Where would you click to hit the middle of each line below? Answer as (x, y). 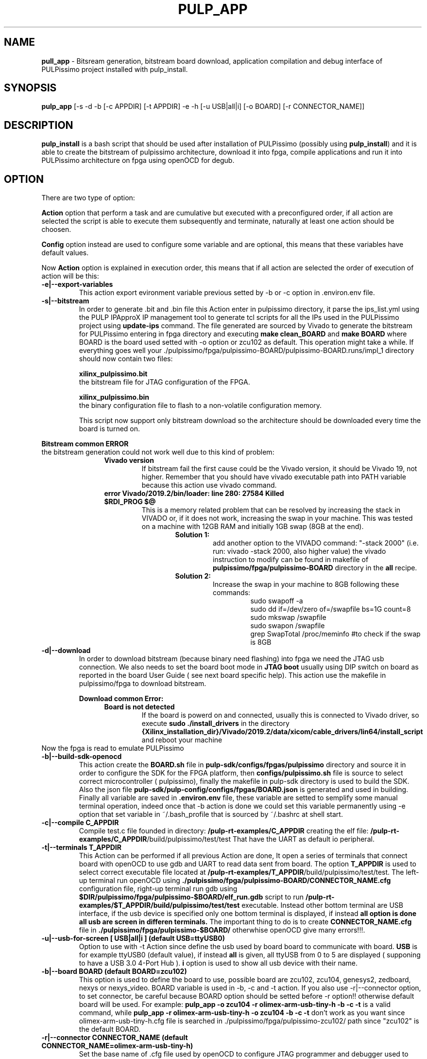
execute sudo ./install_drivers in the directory (215, 724)
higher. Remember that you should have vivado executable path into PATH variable (274, 477)
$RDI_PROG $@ (130, 502)
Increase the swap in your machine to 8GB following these (306, 584)
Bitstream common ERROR (85, 444)
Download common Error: (121, 699)
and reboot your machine (182, 740)
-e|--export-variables (77, 284)
